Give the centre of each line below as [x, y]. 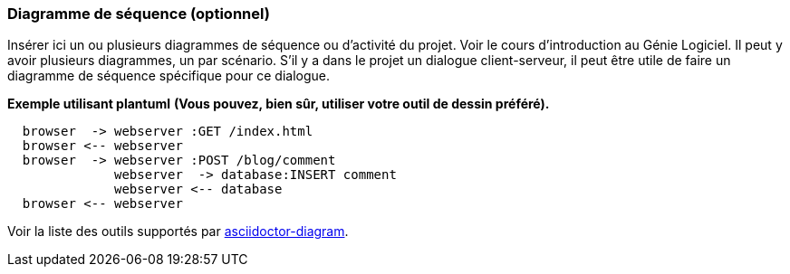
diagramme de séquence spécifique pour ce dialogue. [169, 76]
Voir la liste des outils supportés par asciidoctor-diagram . [178, 231]
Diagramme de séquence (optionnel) [139, 14]
